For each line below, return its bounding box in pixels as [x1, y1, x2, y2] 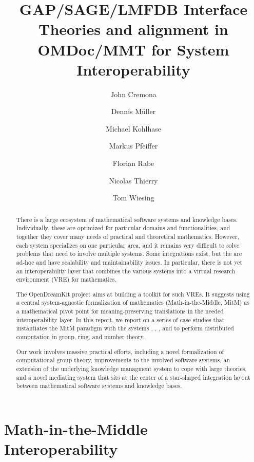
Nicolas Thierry [109, 175, 158, 186]
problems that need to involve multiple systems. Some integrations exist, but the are [16, 249, 242, 258]
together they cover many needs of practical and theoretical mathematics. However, [16, 232, 240, 241]
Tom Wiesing [112, 192, 154, 203]
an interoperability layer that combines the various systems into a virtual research [16, 266, 236, 275]
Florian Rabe [112, 158, 154, 169]
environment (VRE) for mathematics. [16, 275, 116, 284]
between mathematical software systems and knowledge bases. [16, 381, 182, 390]
